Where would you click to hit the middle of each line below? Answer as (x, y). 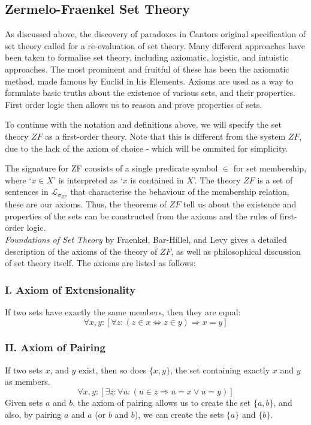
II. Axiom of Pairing (55, 347)
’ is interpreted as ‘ (88, 180)
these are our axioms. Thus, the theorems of (86, 204)
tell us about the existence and (240, 204)
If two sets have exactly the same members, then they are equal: (123, 311)
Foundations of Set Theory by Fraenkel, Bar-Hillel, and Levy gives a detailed (146, 239)
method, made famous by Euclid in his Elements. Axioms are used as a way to (149, 81)
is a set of (275, 180)
